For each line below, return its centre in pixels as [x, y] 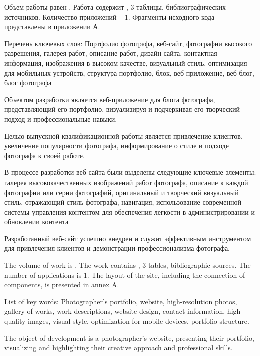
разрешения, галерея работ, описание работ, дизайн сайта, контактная [111, 53]
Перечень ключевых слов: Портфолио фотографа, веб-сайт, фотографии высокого [128, 43]
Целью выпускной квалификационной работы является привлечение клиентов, [123, 136]
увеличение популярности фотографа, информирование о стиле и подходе [116, 146]
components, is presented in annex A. [62, 285]
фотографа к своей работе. [44, 155]
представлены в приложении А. [52, 26]
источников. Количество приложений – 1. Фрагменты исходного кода [109, 16]
